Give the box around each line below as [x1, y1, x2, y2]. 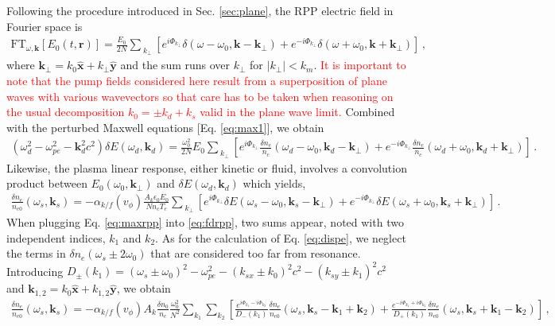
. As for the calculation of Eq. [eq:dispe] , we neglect [155, 229, 406, 246]
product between [6, 175, 87, 192]
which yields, [243, 175, 306, 192]
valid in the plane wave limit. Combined [200, 103, 395, 120]
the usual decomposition [6, 103, 125, 120]
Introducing [6, 262, 64, 279]
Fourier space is [6, 17, 83, 34]
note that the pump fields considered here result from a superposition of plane [6, 72, 387, 89]
